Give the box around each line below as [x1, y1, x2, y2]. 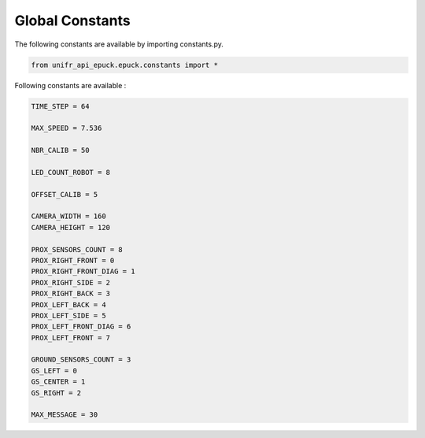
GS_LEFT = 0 [31, 366, 78, 375]
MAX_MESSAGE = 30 [31, 410, 98, 419]
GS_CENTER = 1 [31, 377, 86, 386]
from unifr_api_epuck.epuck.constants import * [31, 60, 218, 69]
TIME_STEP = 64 [31, 102, 90, 110]
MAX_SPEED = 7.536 [31, 124, 102, 133]
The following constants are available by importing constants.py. [14, 39, 224, 49]
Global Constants [14, 12, 131, 29]
